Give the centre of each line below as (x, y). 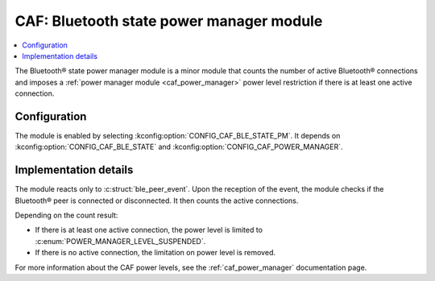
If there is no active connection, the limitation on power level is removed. (155, 253)
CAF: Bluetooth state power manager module (169, 21)
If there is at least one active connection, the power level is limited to (149, 230)
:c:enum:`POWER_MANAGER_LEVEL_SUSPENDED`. (120, 241)
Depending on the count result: (66, 215)
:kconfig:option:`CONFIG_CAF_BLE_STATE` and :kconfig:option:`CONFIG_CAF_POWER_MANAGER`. (179, 147)
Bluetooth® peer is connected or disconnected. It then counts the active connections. (157, 200)
